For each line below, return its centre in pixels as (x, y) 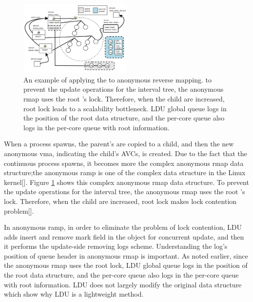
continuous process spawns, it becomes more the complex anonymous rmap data (124, 163)
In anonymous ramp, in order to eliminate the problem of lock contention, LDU (123, 227)
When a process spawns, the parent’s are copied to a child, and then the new (119, 144)
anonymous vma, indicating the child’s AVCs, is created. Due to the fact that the (126, 153)
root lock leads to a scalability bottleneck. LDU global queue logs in (125, 108)
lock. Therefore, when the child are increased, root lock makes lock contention (120, 201)
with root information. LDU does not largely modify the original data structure (123, 284)
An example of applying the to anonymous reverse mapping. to (118, 79)
